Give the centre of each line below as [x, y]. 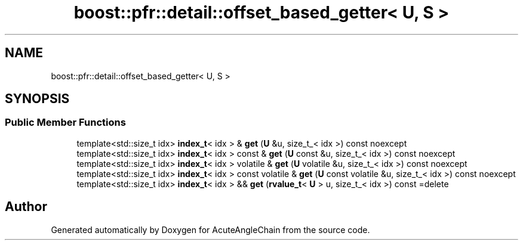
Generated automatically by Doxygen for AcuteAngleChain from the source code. [210, 230]
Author [26, 207]
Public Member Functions [65, 123]
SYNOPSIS [37, 99]
